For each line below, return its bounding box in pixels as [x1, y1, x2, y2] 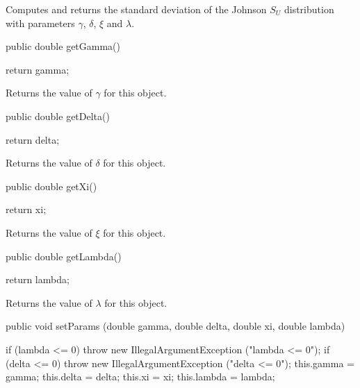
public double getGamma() [6, 39, 121, 53]
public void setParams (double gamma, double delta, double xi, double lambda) [6, 319, 345, 333]
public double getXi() [6, 178, 97, 193]
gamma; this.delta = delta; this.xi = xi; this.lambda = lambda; [6, 369, 275, 384]
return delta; [6, 132, 60, 146]
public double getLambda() [6, 248, 122, 263]
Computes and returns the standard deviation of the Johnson [6, 2, 267, 16]
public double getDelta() [6, 108, 110, 123]
